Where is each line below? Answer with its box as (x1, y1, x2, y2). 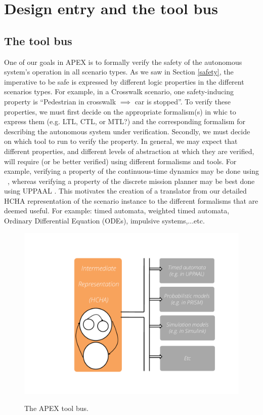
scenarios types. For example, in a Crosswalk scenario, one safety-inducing (4, 86, 234, 97)
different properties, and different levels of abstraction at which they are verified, (4, 145, 254, 156)
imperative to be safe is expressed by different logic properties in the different (4, 76, 244, 87)
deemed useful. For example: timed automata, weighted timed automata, (4, 205, 230, 216)
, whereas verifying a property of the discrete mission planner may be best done (8, 175, 255, 186)
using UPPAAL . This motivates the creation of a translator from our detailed (4, 185, 247, 196)
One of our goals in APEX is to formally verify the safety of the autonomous (4, 56, 242, 67)
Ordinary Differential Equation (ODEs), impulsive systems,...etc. (4, 215, 205, 226)
